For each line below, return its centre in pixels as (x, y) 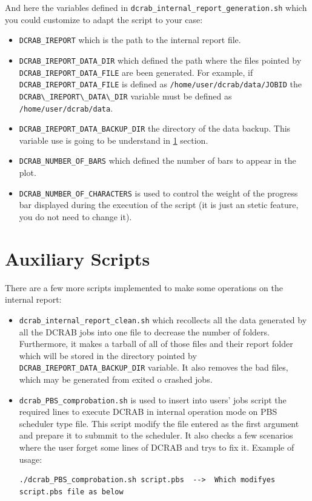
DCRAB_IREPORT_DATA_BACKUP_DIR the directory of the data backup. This (155, 128)
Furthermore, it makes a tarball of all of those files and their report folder (156, 344)
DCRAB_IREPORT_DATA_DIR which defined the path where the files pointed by (160, 60)
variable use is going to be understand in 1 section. (114, 140)
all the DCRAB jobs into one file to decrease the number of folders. (144, 331)
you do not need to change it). (75, 216)
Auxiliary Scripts (78, 258)
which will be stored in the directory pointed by (108, 355)
